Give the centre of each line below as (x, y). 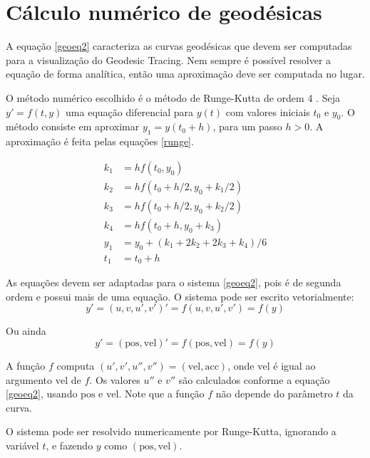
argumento (29, 379)
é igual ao (294, 365)
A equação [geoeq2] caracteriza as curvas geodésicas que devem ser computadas (179, 46)
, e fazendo (70, 445)
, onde (241, 365)
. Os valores (115, 379)
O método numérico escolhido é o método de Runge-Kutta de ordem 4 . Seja (173, 97)
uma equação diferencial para (130, 111)
